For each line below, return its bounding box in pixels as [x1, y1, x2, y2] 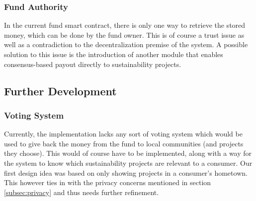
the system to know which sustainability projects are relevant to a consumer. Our [4, 157, 253, 168]
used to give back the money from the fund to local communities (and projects [4, 138, 244, 148]
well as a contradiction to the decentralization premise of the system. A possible [4, 39, 248, 50]
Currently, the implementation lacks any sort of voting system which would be [4, 129, 243, 139]
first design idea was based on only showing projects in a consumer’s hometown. [4, 167, 248, 178]
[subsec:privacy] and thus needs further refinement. [4, 187, 159, 197]
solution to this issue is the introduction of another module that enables [4, 49, 223, 59]
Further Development [4, 83, 117, 98]
